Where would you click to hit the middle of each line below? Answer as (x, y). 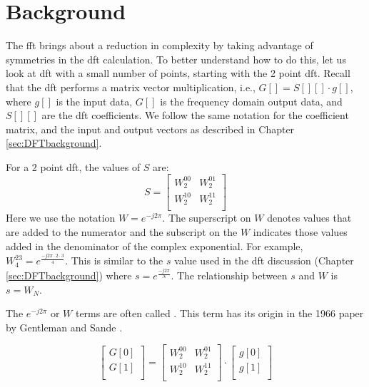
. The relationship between (229, 275)
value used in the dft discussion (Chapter (264, 260)
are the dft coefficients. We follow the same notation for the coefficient (195, 115)
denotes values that (309, 218)
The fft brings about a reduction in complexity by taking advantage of (160, 45)
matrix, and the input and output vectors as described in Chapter (150, 129)
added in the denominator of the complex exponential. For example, (155, 246)
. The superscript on (207, 218)
